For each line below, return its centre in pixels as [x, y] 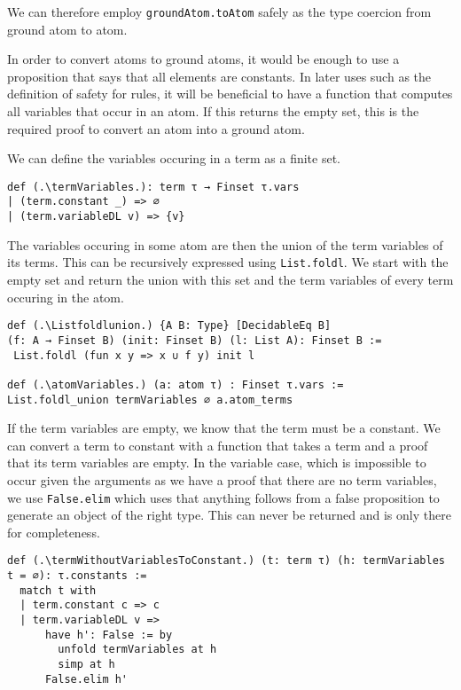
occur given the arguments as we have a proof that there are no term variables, [222, 479]
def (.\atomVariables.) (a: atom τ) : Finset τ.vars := [176, 384]
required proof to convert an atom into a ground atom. [156, 128]
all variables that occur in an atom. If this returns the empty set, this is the [213, 111]
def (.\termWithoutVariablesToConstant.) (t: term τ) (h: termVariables [226, 561]
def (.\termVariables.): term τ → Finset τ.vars [153, 187]
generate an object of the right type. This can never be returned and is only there [229, 515]
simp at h [86, 664]
